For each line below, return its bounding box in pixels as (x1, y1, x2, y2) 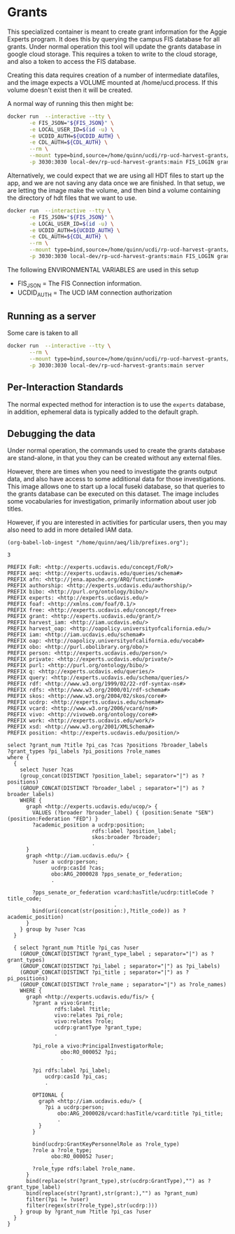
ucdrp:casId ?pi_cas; (44, 1073, 108, 1080)
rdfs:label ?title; (54, 1006, 111, 1013)
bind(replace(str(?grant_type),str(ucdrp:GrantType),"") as (25, 1178, 205, 1185)
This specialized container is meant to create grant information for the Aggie (7, 27, 227, 36)
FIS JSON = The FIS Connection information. (17, 279, 142, 289)
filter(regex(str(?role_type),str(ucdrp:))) (25, 1202, 158, 1209)
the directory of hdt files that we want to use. (7, 194, 138, 202)
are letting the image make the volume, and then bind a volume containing (7, 186, 221, 194)
